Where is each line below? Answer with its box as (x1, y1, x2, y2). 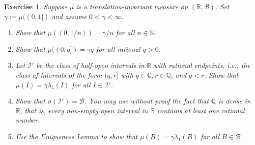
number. (15, 115, 40, 125)
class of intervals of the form (15, 69, 102, 80)
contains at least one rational (157, 105, 245, 115)
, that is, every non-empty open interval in (20, 105, 148, 115)
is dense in (218, 96, 251, 106)
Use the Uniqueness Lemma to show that (15, 131, 138, 141)
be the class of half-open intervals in (36, 60, 144, 70)
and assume (52, 11, 87, 21)
